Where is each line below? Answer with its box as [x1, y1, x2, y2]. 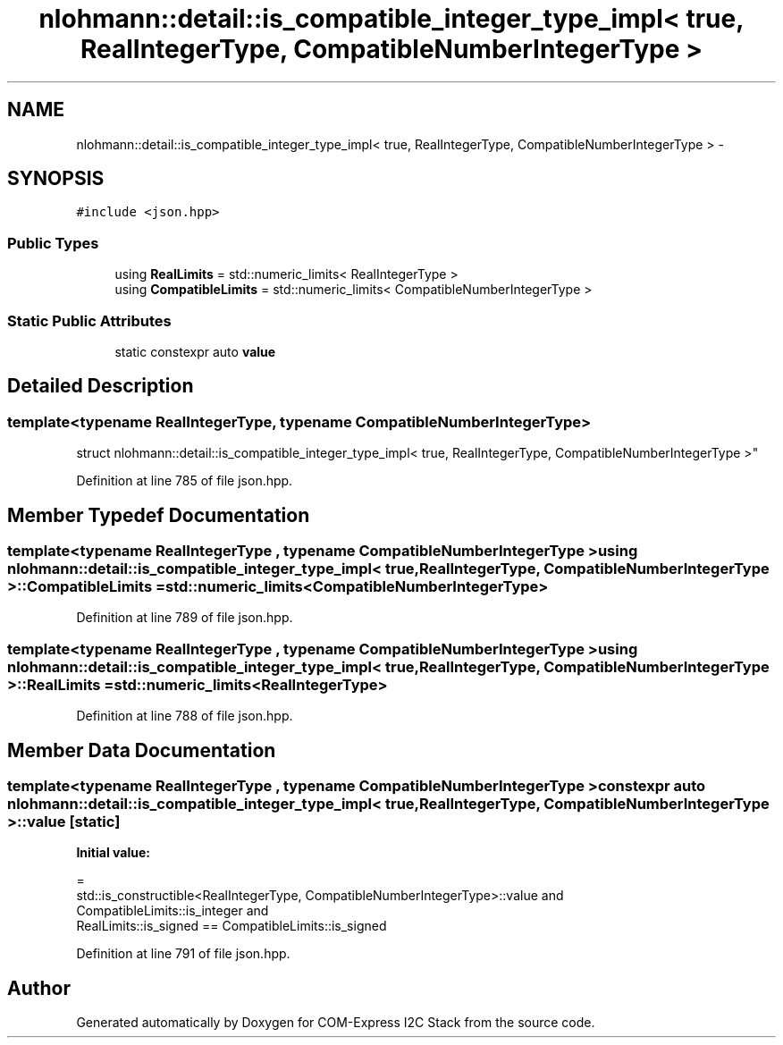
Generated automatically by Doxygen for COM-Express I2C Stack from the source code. [76, 1015, 595, 1031]
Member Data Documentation [7, 738, 276, 762]
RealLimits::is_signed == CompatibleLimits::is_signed [76, 918, 387, 934]
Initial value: [76, 845, 150, 861]
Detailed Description [7, 375, 194, 398]
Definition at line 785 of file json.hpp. [76, 473, 293, 489]
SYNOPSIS [7, 167, 105, 190]
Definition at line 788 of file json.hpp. [76, 708, 293, 724]
